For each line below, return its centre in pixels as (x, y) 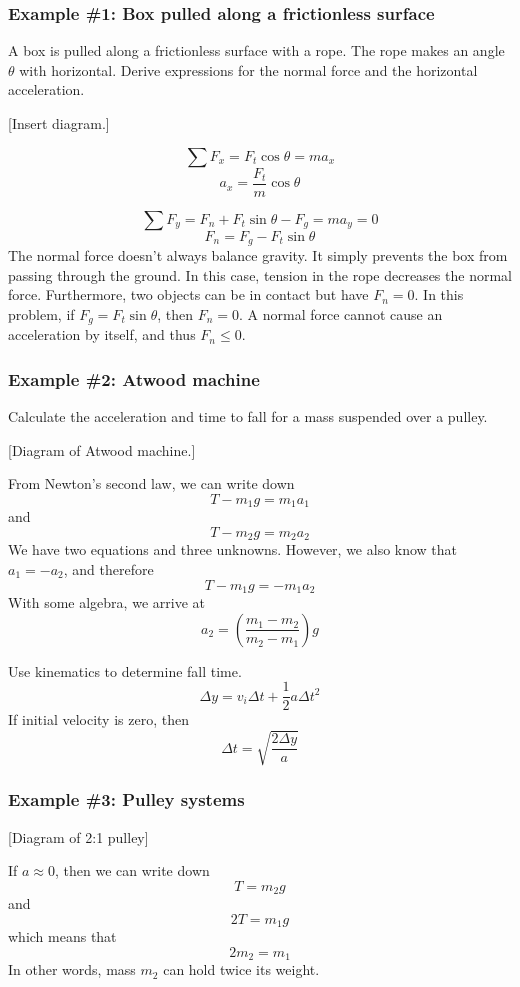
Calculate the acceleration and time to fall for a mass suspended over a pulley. (248, 416)
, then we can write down (132, 870)
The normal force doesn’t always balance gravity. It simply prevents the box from (258, 255)
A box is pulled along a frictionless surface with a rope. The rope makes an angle (256, 50)
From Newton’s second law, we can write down (151, 483)
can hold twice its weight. (241, 969)
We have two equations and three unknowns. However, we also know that (233, 549)
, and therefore (108, 569)
